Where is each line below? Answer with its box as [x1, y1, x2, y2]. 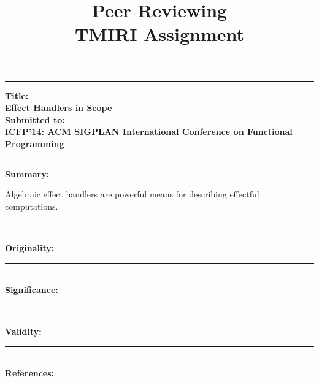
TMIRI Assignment [74, 21, 245, 47]
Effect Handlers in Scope [5, 101, 112, 114]
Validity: [5, 325, 42, 338]
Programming [5, 137, 64, 150]
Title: [5, 89, 29, 102]
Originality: [5, 241, 55, 254]
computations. [5, 199, 58, 212]
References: [5, 367, 55, 380]
